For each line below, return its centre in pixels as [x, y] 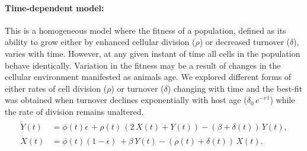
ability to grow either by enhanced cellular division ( [100, 42]
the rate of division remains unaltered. [74, 111]
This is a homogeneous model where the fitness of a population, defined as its [145, 30]
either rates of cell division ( [56, 88]
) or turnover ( [137, 88]
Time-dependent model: [55, 7]
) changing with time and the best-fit [235, 88]
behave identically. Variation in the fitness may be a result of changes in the [143, 65]
